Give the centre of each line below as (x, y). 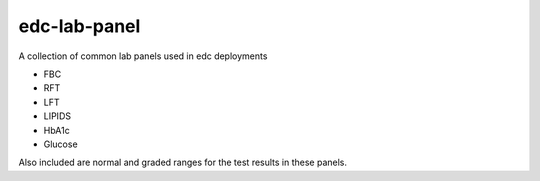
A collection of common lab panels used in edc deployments (143, 56)
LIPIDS (57, 116)
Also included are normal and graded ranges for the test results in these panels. (183, 162)
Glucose (61, 144)
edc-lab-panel (79, 26)
